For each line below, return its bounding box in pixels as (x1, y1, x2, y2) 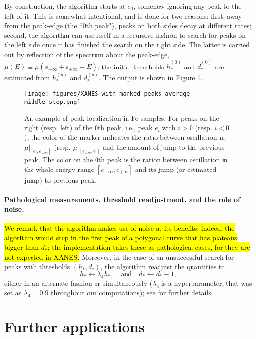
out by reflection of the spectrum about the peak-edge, (4, 49, 169, 59)
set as (4, 287, 22, 298)
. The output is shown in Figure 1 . (98, 72, 203, 83)
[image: (24, 90, 49, 98)
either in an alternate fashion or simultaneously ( (4, 277, 153, 288)
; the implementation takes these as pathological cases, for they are (47, 242, 250, 252)
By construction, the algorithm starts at (4, 1, 126, 11)
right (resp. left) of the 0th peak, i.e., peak (24, 122, 153, 133)
